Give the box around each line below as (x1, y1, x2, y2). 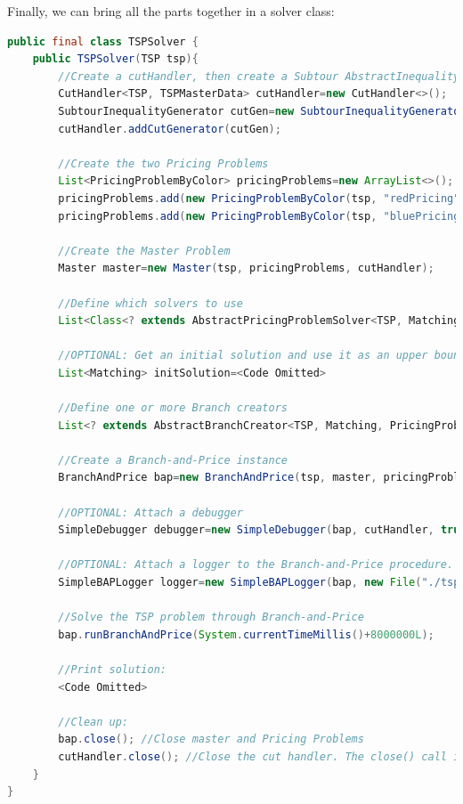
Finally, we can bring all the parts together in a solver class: (7, 2, 335, 20)
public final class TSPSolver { (7, 35, 199, 48)
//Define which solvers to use (58, 296, 243, 310)
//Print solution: (58, 662, 167, 676)
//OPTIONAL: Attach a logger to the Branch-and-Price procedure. (58, 558, 454, 572)
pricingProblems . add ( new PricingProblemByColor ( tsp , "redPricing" (58, 191, 460, 205)
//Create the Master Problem (58, 244, 231, 257)
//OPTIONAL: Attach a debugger (58, 506, 243, 519)
